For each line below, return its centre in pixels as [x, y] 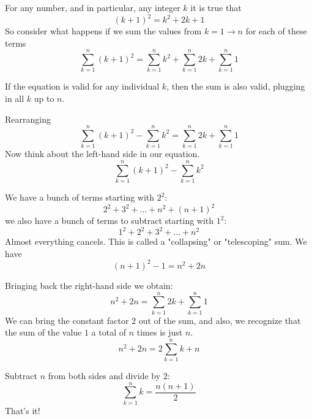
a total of [109, 332]
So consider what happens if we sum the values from [103, 31]
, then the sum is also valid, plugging [236, 86]
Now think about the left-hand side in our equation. [102, 154]
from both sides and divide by [104, 375]
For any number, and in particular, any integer [93, 7]
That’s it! [23, 410]
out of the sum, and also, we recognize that [220, 320]
